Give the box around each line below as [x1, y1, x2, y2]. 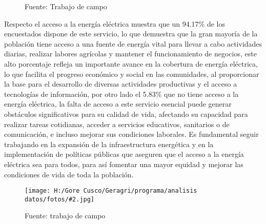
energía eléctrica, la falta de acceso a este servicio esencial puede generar [4, 98, 232, 109]
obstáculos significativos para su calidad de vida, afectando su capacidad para [4, 108, 248, 119]
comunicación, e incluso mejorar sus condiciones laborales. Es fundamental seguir [4, 129, 259, 139]
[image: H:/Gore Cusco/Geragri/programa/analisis [25, 187, 197, 195]
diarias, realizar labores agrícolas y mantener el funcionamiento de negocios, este [4, 48, 257, 59]
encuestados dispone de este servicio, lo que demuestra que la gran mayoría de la [4, 28, 258, 39]
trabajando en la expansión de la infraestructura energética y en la [4, 138, 214, 149]
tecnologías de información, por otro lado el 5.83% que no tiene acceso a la [4, 88, 239, 99]
